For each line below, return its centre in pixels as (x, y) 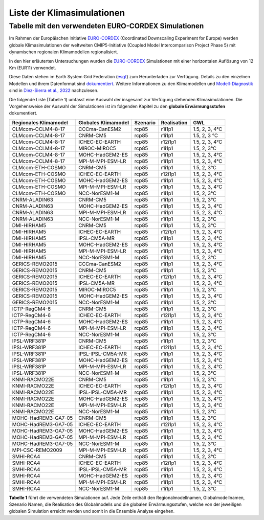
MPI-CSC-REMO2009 (37, 450)
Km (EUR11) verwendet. (33, 68)
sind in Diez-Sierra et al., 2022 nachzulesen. (54, 90)
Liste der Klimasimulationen (67, 13)
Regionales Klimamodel (40, 122)
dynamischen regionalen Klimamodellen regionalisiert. (64, 52)
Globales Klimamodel (104, 122)
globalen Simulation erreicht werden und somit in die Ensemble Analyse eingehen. (92, 511)
